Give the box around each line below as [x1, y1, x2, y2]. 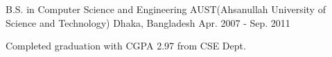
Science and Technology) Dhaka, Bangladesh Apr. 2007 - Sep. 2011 [6, 15, 290, 30]
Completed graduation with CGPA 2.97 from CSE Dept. [6, 38, 246, 53]
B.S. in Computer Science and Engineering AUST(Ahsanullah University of [6, 2, 326, 16]
